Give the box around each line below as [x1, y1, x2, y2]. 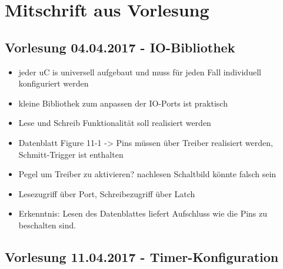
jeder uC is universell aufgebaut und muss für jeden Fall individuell [18, 65, 261, 78]
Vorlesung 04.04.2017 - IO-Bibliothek [5, 38, 235, 56]
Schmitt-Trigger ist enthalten [18, 148, 124, 160]
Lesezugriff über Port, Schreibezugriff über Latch [18, 187, 195, 200]
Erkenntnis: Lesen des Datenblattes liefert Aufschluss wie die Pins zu [18, 207, 268, 220]
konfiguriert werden [18, 77, 89, 89]
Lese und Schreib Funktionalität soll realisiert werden [18, 117, 211, 129]
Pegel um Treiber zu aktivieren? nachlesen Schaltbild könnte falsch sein [18, 168, 277, 180]
